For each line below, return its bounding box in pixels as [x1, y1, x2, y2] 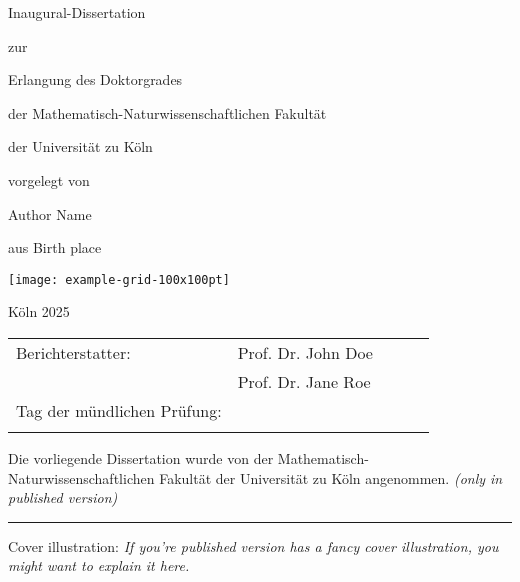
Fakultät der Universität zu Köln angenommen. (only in [159, 467, 503, 488]
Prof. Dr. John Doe [237, 341, 373, 364]
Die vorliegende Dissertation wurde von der [8, 448, 274, 468]
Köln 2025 [8, 301, 70, 322]
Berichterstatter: [16, 341, 131, 364]
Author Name [8, 203, 92, 224]
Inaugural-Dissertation [8, 2, 146, 22]
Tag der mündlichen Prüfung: [16, 399, 222, 422]
